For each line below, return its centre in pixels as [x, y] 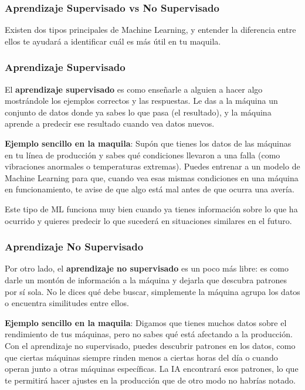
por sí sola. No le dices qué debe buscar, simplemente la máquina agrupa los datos [152, 291]
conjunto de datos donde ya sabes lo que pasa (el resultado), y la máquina [138, 112]
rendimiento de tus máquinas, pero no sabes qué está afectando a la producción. [149, 334]
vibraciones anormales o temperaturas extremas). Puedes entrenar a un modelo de [152, 166]
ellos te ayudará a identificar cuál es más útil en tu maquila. [113, 41]
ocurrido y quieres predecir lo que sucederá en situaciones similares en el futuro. [148, 220]
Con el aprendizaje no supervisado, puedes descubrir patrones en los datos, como [150, 345]
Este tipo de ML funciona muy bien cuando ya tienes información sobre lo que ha [151, 208]
